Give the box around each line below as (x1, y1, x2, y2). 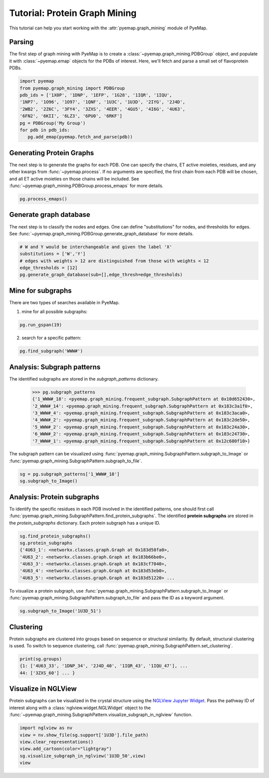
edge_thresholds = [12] (19, 265, 78, 271)
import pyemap (19, 78, 54, 84)
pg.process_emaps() (19, 196, 67, 201)
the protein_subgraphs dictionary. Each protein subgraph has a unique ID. (9, 520, 160, 526)
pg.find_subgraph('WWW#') (19, 348, 83, 354)
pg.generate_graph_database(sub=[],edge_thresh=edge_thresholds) (19, 272, 183, 278)
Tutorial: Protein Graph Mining (9, 7, 137, 18)
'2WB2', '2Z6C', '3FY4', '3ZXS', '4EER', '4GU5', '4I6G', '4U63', (19, 106, 185, 112)
